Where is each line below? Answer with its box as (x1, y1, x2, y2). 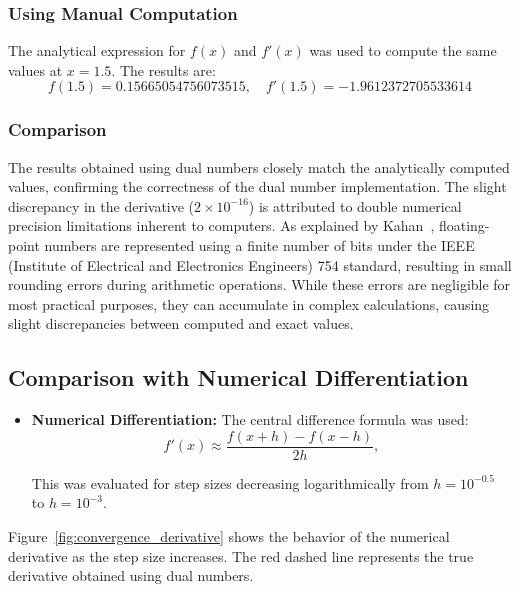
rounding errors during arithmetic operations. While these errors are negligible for (8, 274, 511, 295)
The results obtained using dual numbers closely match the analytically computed (8, 156, 510, 177)
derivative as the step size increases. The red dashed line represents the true (8, 545, 474, 566)
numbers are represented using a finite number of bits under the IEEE (44, 235, 475, 255)
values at (8, 59, 63, 80)
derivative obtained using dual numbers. (8, 565, 254, 586)
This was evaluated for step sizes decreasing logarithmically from (31, 472, 429, 493)
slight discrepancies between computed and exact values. (8, 313, 354, 334)
